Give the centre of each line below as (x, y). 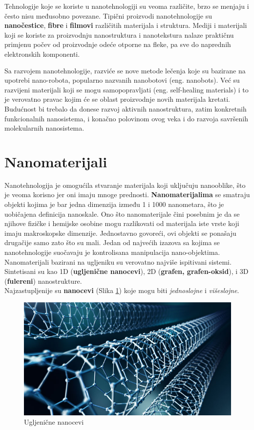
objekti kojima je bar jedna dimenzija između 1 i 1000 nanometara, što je (114, 204)
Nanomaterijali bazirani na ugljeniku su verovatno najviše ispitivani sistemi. (118, 261)
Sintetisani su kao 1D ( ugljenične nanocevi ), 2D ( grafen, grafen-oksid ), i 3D (127, 271)
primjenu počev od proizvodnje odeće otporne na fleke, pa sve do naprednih (118, 44)
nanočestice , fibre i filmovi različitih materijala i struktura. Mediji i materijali (126, 25)
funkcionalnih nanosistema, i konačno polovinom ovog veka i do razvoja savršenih (126, 118)
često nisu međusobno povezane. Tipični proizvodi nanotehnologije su (108, 15)
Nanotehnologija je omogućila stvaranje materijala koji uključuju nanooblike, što (125, 185)
